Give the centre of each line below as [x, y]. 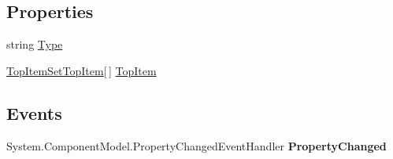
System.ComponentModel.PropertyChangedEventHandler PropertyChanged [196, 145]
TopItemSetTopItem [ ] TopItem [82, 70]
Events [34, 112]
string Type [35, 44]
